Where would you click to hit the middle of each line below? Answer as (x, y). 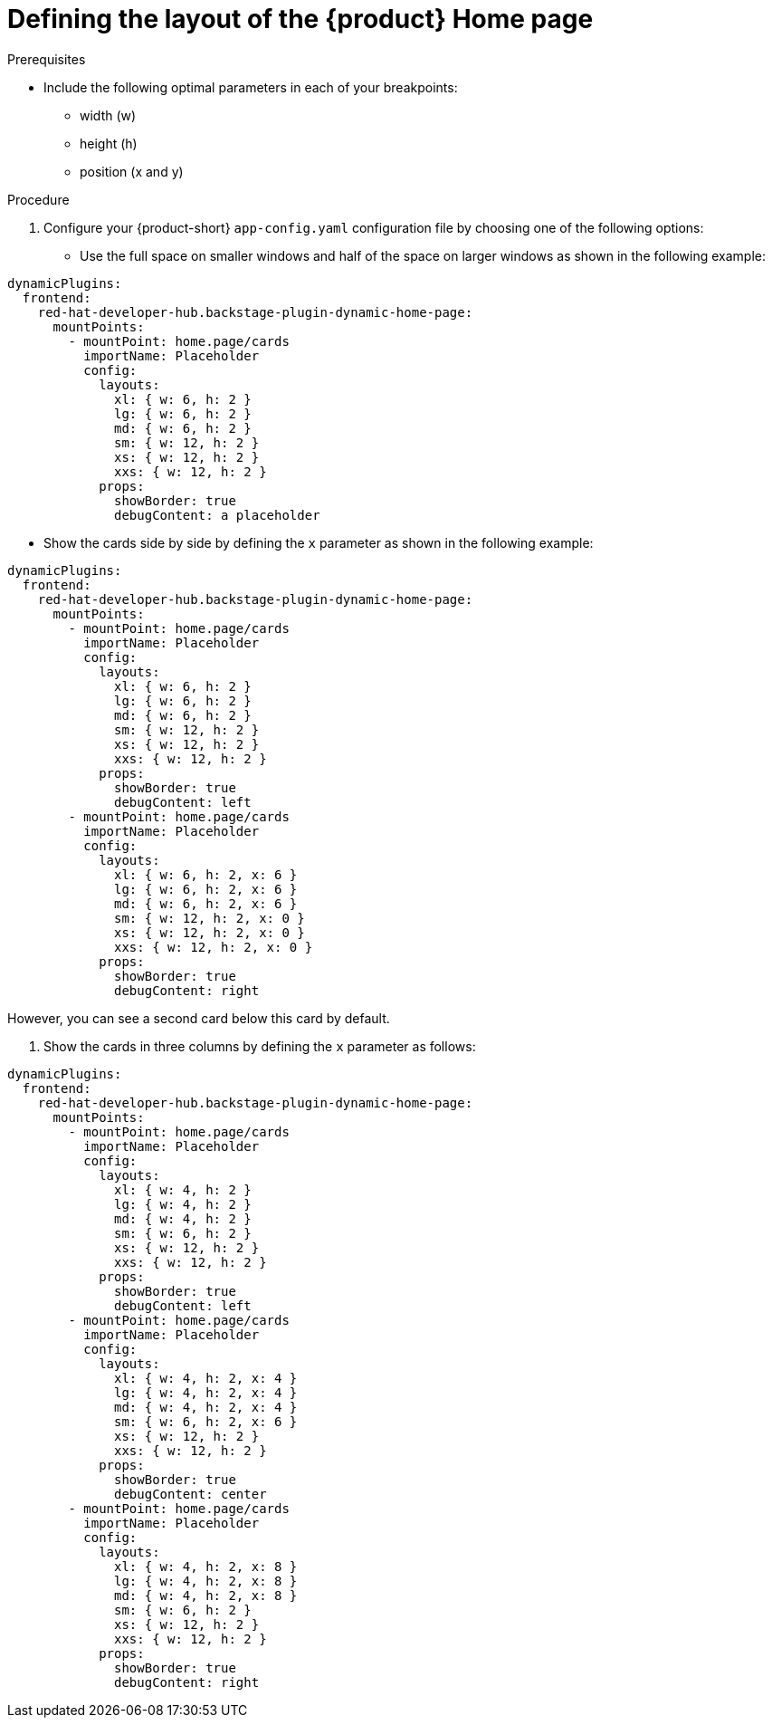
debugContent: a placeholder (217, 515)
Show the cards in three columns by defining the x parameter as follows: (260, 1046)
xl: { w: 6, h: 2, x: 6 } (206, 874)
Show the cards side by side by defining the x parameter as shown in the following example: (319, 542)
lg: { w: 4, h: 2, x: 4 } (206, 1392)
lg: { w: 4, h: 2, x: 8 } (206, 1581)
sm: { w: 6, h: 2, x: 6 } (206, 1421)
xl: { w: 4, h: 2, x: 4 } (206, 1378)
